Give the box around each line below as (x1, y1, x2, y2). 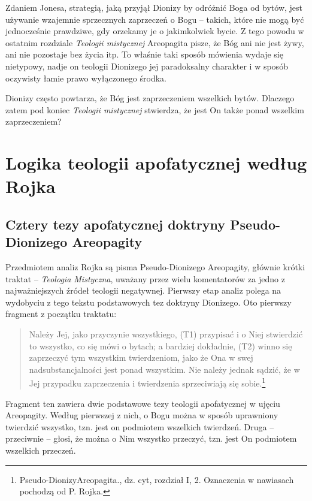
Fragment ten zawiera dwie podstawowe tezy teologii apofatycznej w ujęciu (5, 397, 280, 409)
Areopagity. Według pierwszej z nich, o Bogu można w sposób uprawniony (5, 409, 278, 421)
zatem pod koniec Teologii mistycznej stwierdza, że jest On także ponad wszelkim (5, 103, 304, 116)
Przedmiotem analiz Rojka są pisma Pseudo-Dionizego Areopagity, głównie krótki (5, 261, 305, 273)
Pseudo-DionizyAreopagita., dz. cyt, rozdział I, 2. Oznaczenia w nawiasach (19, 473, 294, 485)
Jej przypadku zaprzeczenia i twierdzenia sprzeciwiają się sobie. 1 (29, 375, 266, 390)
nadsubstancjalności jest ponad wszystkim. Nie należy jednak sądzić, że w (29, 363, 300, 375)
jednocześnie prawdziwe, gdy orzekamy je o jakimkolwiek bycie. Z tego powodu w (5, 25, 304, 37)
